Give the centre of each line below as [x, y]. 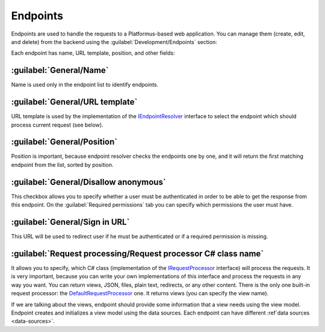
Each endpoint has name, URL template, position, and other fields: [93, 53]
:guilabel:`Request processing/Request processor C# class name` [138, 253]
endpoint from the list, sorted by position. [62, 164]
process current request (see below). [57, 125]
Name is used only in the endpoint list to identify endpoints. [85, 85]
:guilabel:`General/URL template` [74, 102]
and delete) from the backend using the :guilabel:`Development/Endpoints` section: [114, 42]
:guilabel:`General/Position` [64, 142]
